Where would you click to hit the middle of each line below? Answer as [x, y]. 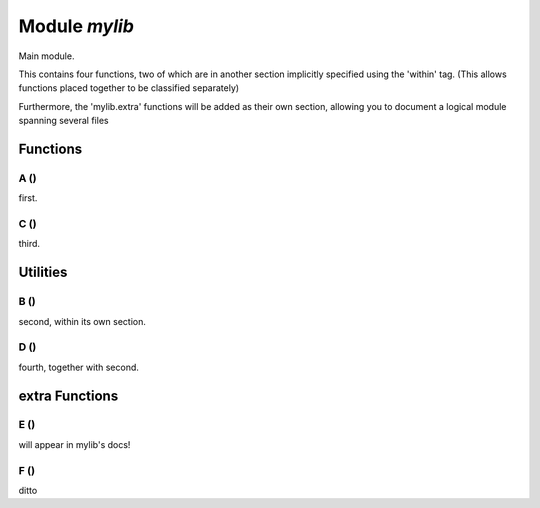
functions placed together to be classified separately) [129, 88]
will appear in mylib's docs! [74, 444]
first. [28, 198]
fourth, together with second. [79, 367]
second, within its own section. [82, 321]
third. [29, 244]
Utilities [43, 272]
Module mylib [76, 26]
